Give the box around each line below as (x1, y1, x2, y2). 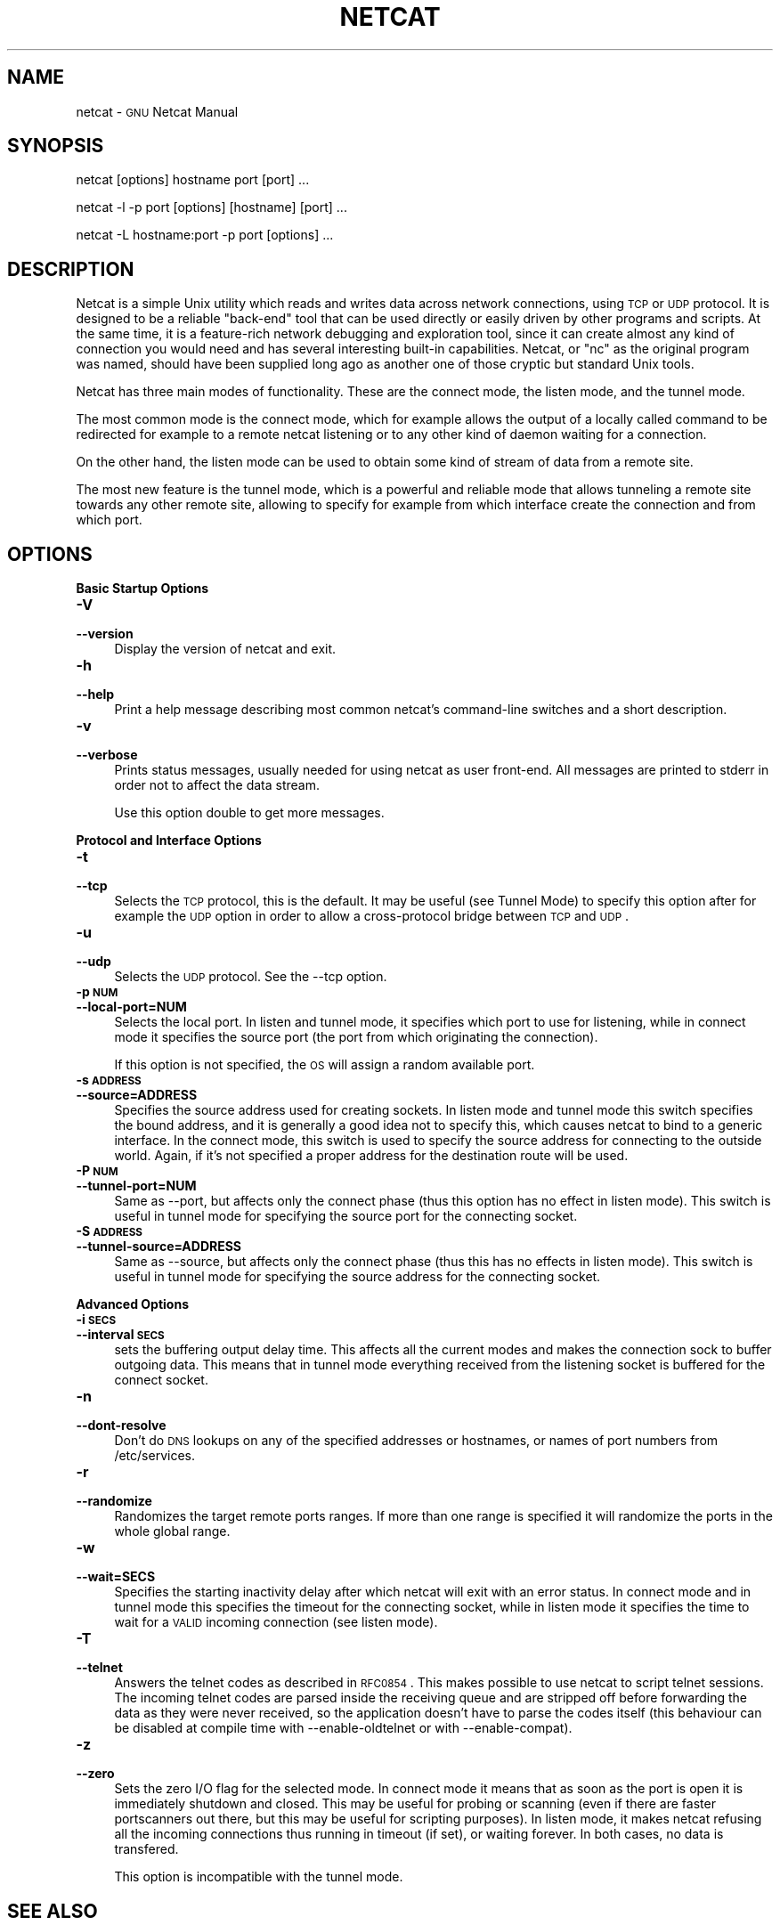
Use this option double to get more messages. (114, 805, 385, 821)
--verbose (76, 747, 138, 763)
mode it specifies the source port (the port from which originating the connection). (114, 1029, 598, 1045)
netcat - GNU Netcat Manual (76, 103, 239, 119)
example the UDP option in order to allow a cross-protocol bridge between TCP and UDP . (114, 908, 630, 924)
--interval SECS (76, 1327, 165, 1343)
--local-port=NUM (76, 999, 187, 1015)
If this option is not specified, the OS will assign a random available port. (114, 1057, 535, 1073)
